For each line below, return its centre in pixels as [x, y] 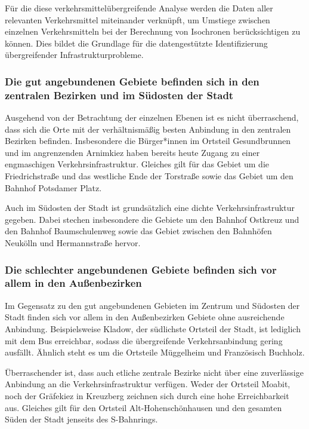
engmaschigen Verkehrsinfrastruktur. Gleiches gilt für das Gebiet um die [137, 164]
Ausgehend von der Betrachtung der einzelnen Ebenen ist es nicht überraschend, [152, 117]
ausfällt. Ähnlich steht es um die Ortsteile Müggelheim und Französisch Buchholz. [155, 352]
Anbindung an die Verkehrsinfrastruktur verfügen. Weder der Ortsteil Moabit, [148, 384]
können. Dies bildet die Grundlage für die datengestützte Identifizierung [136, 43]
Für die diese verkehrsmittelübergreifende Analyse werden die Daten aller [139, 8]
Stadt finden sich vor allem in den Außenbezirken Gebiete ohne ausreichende [145, 317]
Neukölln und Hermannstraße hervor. [73, 243]
